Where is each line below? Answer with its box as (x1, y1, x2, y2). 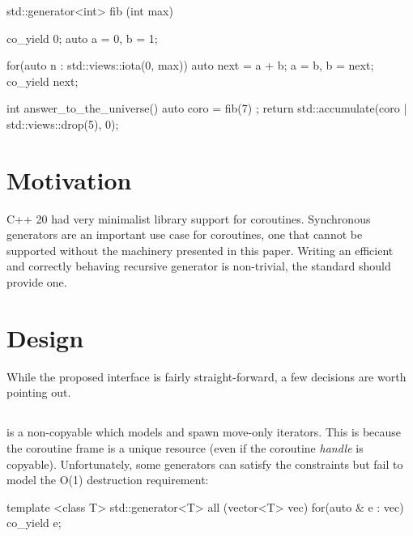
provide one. (6, 274, 67, 291)
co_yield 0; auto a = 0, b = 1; (6, 29, 158, 46)
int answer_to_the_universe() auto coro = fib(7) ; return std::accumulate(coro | (6, 100, 407, 117)
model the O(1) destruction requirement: (6, 471, 209, 488)
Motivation (6, 163, 132, 196)
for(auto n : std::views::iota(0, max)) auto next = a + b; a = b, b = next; (6, 57, 374, 74)
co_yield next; (6, 72, 79, 89)
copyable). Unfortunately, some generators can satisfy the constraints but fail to (6, 455, 403, 472)
